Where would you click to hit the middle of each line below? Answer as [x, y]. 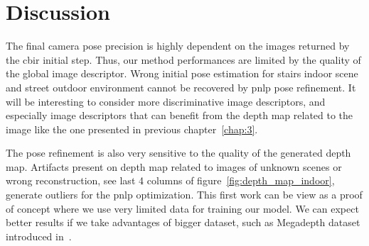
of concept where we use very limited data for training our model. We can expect [182, 208]
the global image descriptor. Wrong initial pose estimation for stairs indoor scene [182, 73]
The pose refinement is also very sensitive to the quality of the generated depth [178, 153]
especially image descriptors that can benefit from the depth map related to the [180, 115]
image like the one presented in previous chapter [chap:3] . [132, 129]
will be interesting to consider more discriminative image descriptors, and [166, 101]
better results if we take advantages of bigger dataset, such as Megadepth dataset [183, 222]
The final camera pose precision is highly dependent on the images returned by [178, 46]
